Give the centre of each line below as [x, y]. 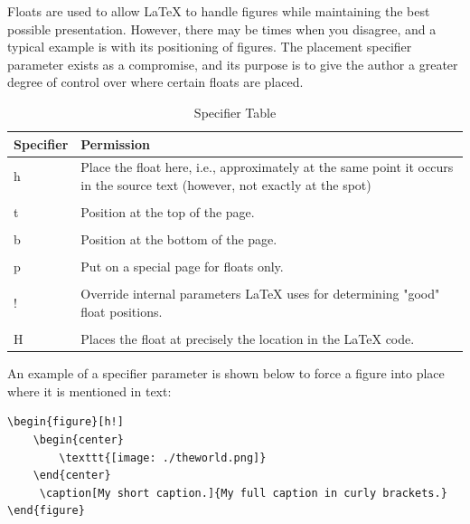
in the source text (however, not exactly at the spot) [226, 185]
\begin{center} [78, 439]
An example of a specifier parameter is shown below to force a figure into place [226, 373]
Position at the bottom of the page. [179, 239]
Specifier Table [235, 112]
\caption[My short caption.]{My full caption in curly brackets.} [243, 493]
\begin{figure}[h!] [66, 422]
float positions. [122, 311]
